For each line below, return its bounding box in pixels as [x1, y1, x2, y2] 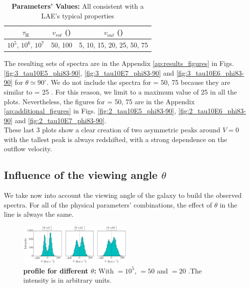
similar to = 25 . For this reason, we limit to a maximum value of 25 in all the [4, 86, 237, 96]
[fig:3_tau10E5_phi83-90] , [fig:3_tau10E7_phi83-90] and [4, 67, 174, 78]
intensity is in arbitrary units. [23, 275, 112, 285]
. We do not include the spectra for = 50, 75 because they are [47, 77, 231, 87]
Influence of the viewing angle [4, 167, 158, 182]
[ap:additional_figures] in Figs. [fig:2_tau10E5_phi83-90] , [4, 106, 176, 116]
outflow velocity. [4, 144, 52, 154]
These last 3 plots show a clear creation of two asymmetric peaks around [4, 125, 220, 135]
